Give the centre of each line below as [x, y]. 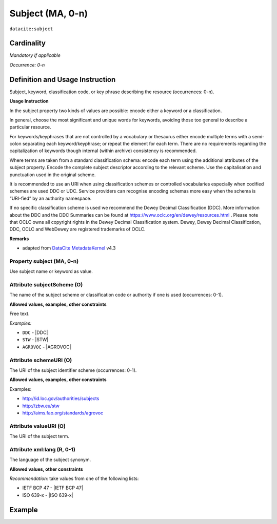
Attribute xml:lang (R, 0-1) [42, 449]
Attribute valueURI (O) [38, 426]
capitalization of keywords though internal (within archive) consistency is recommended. [103, 151]
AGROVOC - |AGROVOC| [47, 347]
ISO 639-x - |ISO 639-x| [48, 495]
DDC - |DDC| [35, 332]
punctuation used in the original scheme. [53, 175]
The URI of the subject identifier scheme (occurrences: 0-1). [73, 370]
